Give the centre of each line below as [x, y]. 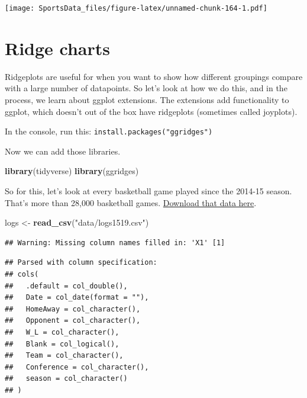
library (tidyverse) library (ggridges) [72, 171]
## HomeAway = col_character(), [73, 309]
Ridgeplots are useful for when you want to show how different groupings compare [154, 76]
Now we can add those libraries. [63, 151]
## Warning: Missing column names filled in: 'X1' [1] [115, 243]
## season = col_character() [66, 379]
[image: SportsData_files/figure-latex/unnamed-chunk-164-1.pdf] [136, 8]
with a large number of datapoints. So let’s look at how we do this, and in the [146, 88]
